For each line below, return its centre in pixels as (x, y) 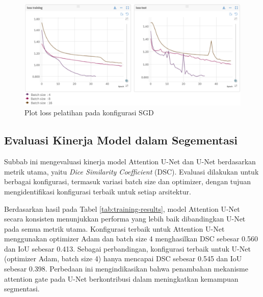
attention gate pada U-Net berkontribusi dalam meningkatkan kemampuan (121, 278)
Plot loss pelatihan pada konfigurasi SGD (89, 113)
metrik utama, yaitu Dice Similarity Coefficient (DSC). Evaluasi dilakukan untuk (131, 171)
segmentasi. (22, 289)
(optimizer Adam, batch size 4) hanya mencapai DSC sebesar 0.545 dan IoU (123, 258)
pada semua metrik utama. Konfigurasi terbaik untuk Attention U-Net (114, 228)
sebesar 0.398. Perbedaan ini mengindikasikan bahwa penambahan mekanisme (126, 269)
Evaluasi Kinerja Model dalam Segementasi (121, 140)
